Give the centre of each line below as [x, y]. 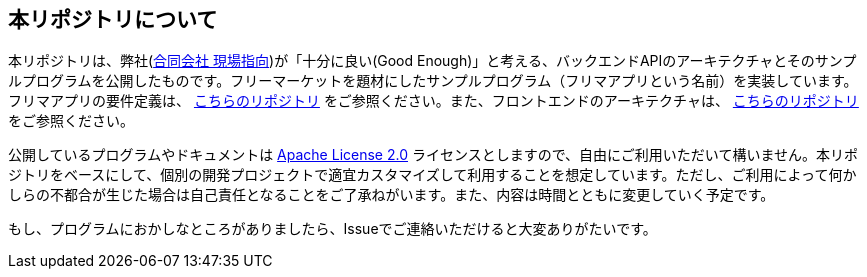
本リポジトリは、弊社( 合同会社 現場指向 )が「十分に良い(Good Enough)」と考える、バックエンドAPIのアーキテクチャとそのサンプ [432, 61]
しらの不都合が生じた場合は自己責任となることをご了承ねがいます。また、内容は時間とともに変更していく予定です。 [391, 195]
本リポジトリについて [113, 19]
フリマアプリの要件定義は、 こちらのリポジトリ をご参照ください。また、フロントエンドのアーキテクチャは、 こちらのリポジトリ [433, 101]
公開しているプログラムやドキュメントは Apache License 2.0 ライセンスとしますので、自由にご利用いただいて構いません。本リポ [433, 155]
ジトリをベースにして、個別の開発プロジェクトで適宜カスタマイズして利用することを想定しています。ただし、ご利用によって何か [432, 175]
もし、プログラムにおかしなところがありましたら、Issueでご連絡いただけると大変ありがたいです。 [332, 229]
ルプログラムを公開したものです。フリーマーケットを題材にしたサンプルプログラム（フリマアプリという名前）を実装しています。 [433, 81]
